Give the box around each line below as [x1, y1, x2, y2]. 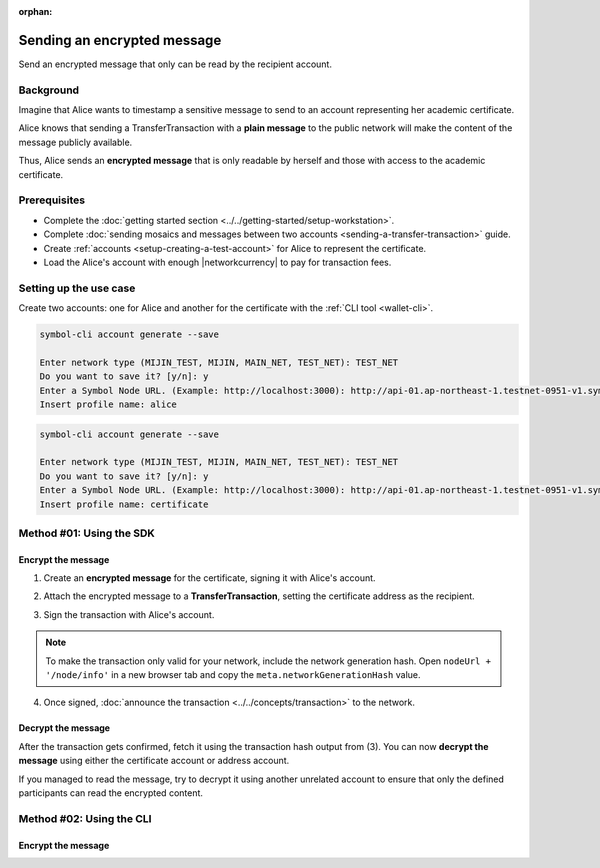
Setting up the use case [18, 281, 136, 295]
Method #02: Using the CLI [18, 811, 152, 825]
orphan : [18, 6, 53, 17]
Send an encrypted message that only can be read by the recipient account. [18, 58, 332, 70]
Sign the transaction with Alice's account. [43, 608, 215, 620]
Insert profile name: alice [39, 399, 177, 410]
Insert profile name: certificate [39, 498, 209, 510]
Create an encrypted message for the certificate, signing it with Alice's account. [43, 572, 376, 584]
